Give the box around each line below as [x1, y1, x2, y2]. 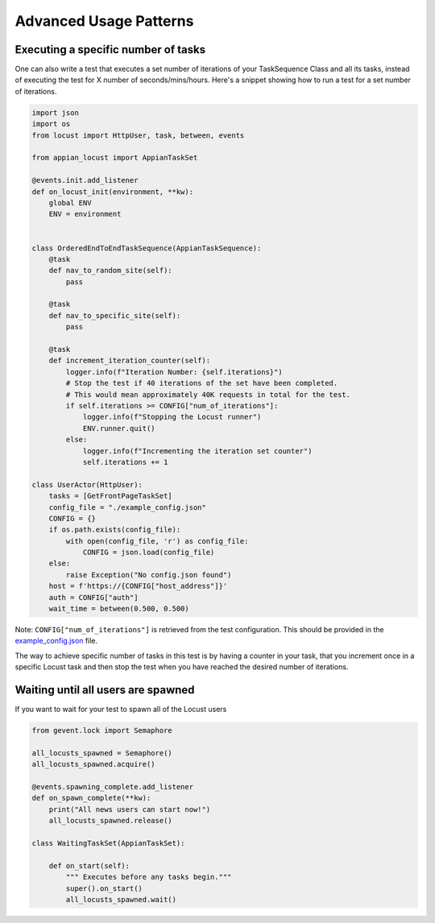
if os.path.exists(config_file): [48, 525, 181, 535]
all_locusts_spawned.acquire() [31, 760, 156, 769]
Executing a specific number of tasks [14, 43, 205, 56]
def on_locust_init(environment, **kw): [31, 187, 193, 197]
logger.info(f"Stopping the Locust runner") [82, 412, 262, 422]
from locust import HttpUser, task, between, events [31, 130, 245, 140]
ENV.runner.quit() [82, 424, 156, 433]
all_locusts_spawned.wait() [65, 895, 177, 904]
